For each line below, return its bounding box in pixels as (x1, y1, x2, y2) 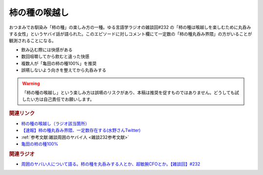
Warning (22, 81, 40, 87)
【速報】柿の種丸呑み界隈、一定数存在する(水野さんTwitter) (21, 127, 141, 133)
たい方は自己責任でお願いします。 (26, 96, 94, 102)
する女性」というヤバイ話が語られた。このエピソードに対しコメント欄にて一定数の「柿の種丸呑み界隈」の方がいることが (9, 31, 252, 36)
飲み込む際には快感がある (21, 47, 73, 52)
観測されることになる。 (9, 38, 56, 44)
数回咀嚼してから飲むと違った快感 (21, 53, 90, 59)
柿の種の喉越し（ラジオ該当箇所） (21, 121, 90, 126)
